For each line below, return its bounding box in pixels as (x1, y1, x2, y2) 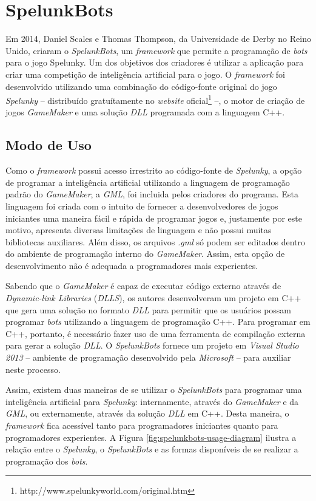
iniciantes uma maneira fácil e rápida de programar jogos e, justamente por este (5, 211, 302, 224)
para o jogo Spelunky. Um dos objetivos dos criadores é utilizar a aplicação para (5, 56, 304, 69)
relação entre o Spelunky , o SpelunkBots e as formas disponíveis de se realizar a (5, 443, 298, 455)
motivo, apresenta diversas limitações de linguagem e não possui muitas (5, 223, 272, 236)
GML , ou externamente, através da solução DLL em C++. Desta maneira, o (5, 407, 289, 420)
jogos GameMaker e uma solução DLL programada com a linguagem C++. (5, 106, 285, 118)
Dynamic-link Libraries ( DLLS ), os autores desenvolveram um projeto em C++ (5, 291, 301, 304)
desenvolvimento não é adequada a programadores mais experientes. (5, 259, 258, 271)
